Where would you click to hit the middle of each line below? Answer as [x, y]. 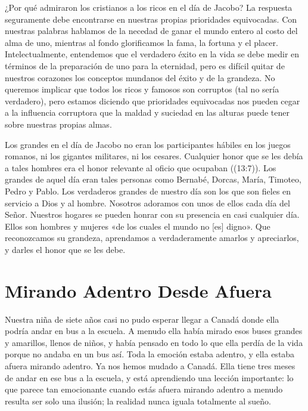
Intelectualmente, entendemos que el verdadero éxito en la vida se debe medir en [152, 54]
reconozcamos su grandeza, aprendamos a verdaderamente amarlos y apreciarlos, [152, 238]
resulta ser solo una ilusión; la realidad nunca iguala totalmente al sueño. [138, 401]
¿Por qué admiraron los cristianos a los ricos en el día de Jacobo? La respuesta [149, 7]
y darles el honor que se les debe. [65, 249]
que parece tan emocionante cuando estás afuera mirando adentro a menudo [144, 389]
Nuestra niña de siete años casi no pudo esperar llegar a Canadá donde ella [142, 319]
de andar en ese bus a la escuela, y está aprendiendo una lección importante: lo [149, 377]
